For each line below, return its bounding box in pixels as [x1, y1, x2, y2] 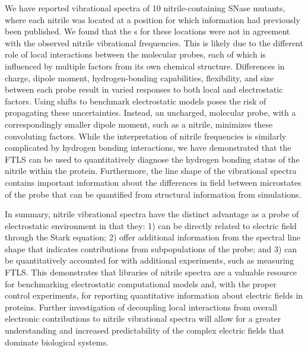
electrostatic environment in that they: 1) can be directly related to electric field [5, 219, 297, 232]
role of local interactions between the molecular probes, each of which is [5, 48, 266, 61]
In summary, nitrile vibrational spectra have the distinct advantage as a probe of [5, 208, 299, 220]
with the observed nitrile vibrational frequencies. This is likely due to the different [5, 36, 303, 49]
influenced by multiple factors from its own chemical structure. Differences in [5, 59, 285, 72]
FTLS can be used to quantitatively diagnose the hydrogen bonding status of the [5, 153, 300, 165]
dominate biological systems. [5, 335, 109, 348]
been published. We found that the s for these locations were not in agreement [5, 25, 290, 37]
